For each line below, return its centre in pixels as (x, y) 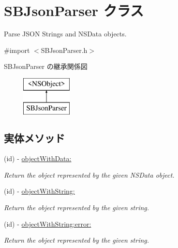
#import (17, 50)
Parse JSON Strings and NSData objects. (65, 34)
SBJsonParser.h (64, 50)
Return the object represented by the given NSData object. (89, 174)
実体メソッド (34, 138)
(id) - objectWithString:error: (48, 223)
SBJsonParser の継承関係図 (46, 66)
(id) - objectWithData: (38, 158)
